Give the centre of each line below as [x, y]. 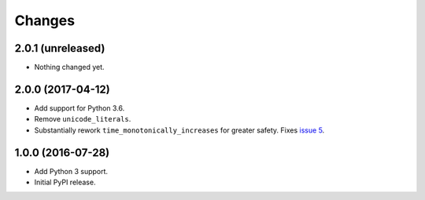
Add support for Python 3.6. [79, 108]
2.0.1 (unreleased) [60, 48]
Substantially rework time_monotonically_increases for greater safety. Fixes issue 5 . [179, 130]
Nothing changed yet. [70, 67]
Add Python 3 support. [71, 171]
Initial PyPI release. [65, 182]
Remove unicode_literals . [83, 119]
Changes [44, 20]
